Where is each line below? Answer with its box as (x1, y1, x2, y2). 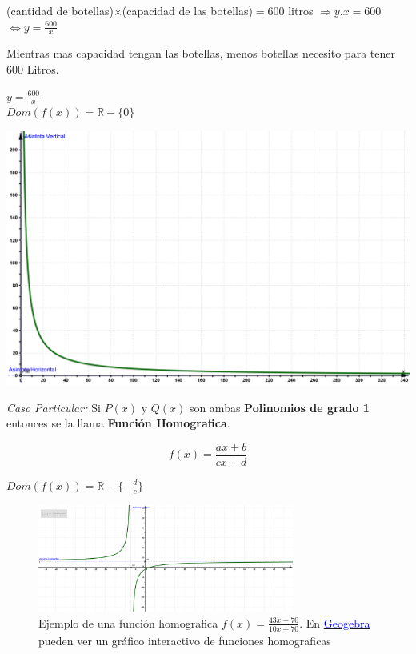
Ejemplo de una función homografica (38, 614, 218, 631)
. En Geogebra (299, 614, 370, 631)
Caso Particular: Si (6, 399, 101, 415)
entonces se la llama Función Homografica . (6, 415, 230, 431)
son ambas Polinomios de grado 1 (189, 399, 370, 415)
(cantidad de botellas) (6, 2, 114, 18)
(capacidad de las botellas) (122, 2, 253, 18)
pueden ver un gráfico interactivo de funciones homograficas (38, 632, 331, 648)
